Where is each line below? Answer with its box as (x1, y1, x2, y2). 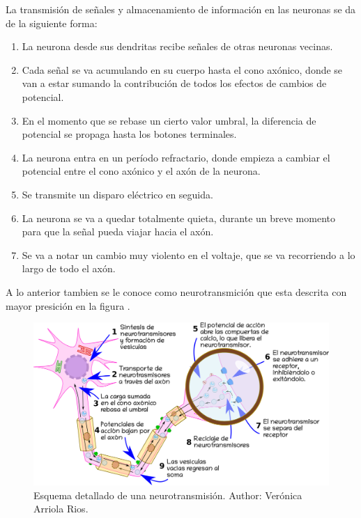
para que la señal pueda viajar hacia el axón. (22, 224, 214, 239)
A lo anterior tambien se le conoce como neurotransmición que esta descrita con (6, 284, 347, 299)
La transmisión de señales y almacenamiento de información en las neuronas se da (6, 2, 356, 16)
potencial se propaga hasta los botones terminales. (22, 127, 237, 141)
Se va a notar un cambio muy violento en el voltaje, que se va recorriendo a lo (22, 247, 355, 262)
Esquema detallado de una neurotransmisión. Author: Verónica (33, 487, 302, 502)
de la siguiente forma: (6, 15, 98, 30)
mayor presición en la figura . (6, 298, 130, 313)
